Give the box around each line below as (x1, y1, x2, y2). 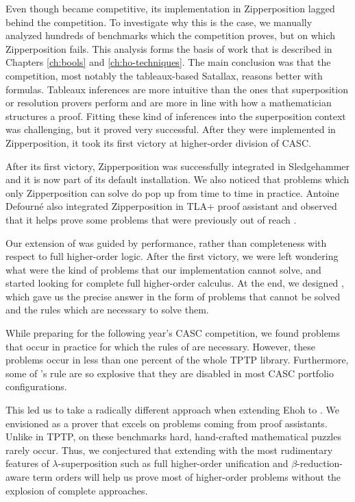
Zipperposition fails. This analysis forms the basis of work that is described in (5, 41, 332, 56)
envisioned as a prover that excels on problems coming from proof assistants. (5, 416, 328, 430)
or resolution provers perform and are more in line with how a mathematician (5, 95, 332, 110)
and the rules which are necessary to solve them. (5, 302, 209, 317)
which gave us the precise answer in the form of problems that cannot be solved (5, 289, 341, 303)
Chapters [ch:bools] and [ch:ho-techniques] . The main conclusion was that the (5, 55, 331, 69)
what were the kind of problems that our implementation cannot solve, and (5, 262, 321, 276)
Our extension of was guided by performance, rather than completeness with (5, 235, 327, 250)
